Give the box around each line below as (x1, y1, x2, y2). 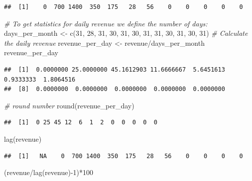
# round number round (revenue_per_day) (4, 100, 134, 110)
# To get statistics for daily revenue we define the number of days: (4, 18, 208, 28)
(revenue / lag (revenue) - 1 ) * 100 (4, 167, 94, 178)
